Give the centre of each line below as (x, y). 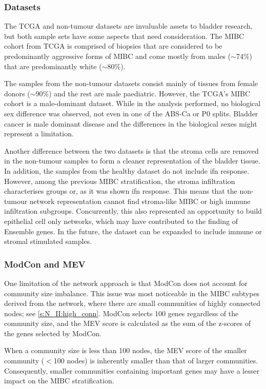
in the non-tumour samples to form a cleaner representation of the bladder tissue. (132, 161)
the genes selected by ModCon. (53, 333)
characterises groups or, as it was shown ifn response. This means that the (121, 191)
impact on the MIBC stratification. (59, 381)
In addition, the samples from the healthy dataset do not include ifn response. (127, 170)
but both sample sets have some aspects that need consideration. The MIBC (124, 36)
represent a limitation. (39, 134)
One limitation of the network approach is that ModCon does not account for (126, 283)
